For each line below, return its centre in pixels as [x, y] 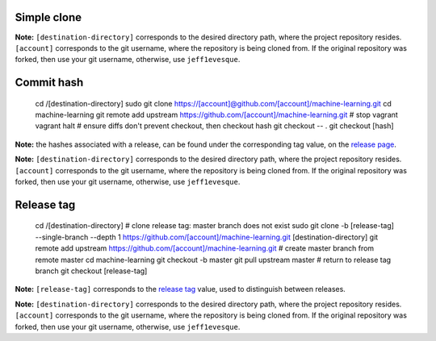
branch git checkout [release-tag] [91, 271]
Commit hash [49, 83]
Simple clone [48, 17]
